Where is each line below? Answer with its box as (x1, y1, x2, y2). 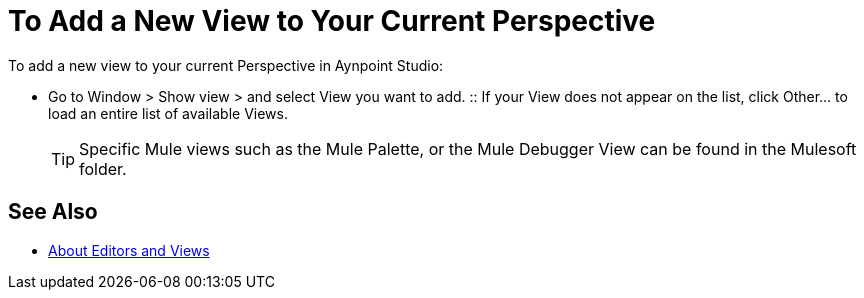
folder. (79, 158, 127, 179)
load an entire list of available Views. (48, 104, 288, 122)
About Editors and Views (48, 241, 210, 259)
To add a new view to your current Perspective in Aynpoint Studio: (8, 56, 444, 74)
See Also (8, 199, 98, 225)
